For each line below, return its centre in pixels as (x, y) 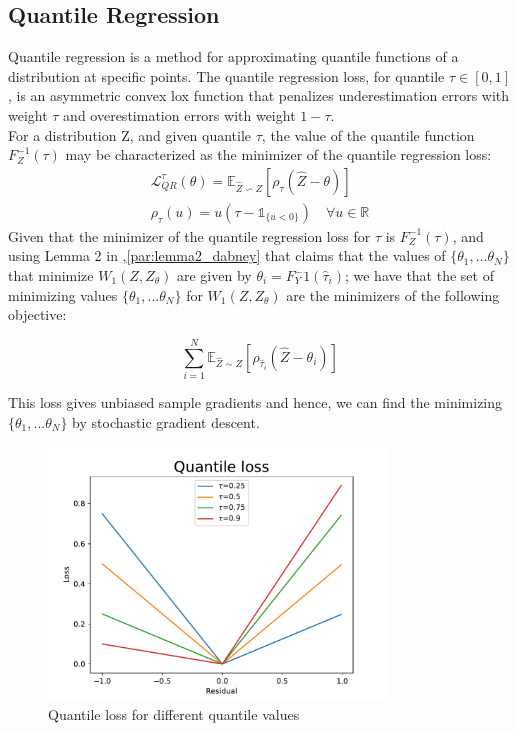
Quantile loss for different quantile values (174, 714)
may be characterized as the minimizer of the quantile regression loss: (278, 154)
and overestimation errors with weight (179, 114)
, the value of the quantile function (368, 134)
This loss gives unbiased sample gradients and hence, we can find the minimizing (255, 401)
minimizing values (63, 294)
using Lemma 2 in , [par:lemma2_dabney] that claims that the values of (227, 255)
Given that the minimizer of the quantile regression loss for (189, 235)
